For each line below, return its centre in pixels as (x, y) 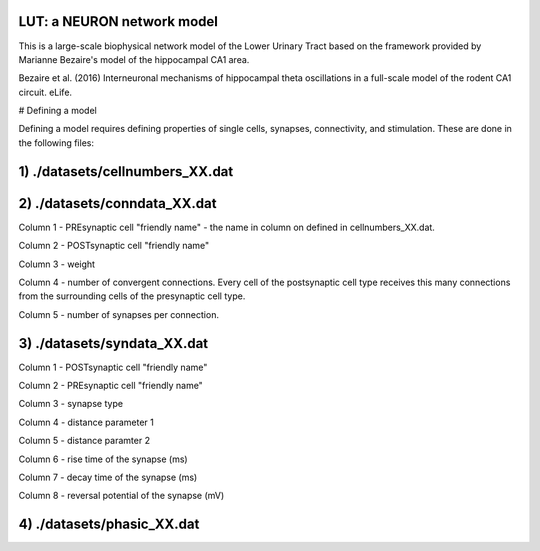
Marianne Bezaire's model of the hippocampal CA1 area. (134, 59)
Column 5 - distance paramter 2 (84, 441)
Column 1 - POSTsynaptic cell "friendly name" (113, 367)
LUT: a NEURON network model (118, 21)
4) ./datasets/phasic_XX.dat (109, 524)
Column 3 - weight (56, 264)
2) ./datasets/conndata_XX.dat (117, 203)
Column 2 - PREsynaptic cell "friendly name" (111, 386)
